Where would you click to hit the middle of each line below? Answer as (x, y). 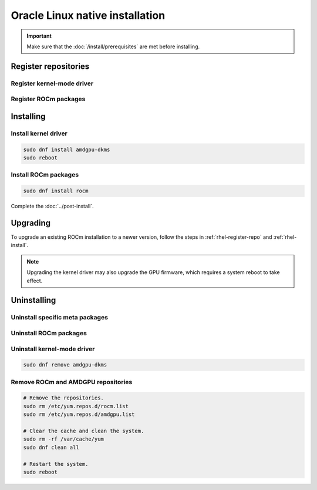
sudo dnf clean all (51, 447)
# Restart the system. (56, 464)
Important (39, 36)
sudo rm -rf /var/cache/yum (63, 439)
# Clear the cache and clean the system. (84, 431)
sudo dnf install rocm (56, 191)
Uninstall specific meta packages (60, 318)
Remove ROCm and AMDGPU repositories (72, 382)
